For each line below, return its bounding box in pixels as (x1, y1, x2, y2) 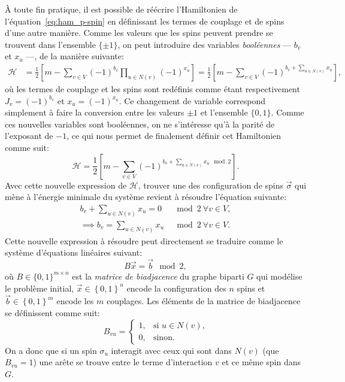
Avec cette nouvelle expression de (5, 178, 127, 191)
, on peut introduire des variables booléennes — (117, 38, 292, 50)
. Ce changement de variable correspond (119, 94, 266, 107)
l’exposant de (5, 129, 53, 142)
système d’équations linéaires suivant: (5, 246, 143, 259)
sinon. (153, 334, 175, 342)
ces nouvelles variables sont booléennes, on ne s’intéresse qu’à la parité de (5, 117, 275, 130)
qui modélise (256, 269, 302, 282)
